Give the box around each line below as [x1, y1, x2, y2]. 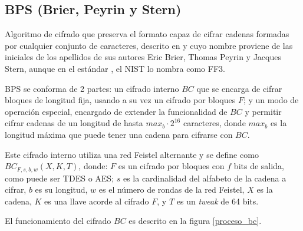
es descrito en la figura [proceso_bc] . [129, 214, 262, 227]
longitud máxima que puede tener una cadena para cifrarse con [5, 128, 233, 140]
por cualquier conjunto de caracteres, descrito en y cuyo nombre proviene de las [5, 39, 293, 51]
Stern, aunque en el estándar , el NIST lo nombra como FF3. [5, 62, 225, 74]
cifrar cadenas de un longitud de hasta [5, 117, 143, 129]
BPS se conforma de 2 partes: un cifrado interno [5, 82, 179, 94]
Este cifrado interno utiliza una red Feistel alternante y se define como [5, 148, 259, 160]
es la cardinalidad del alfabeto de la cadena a [123, 171, 286, 184]
